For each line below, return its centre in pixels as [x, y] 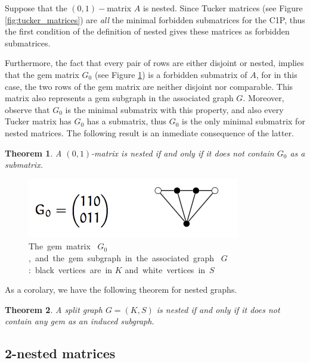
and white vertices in [165, 269]
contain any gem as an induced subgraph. [80, 321]
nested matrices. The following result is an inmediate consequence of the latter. [150, 132]
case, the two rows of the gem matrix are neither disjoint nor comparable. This [149, 86]
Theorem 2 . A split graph [54, 309]
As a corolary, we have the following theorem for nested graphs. [121, 290]
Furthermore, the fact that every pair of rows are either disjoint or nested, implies [154, 63]
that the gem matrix [42, 74]
